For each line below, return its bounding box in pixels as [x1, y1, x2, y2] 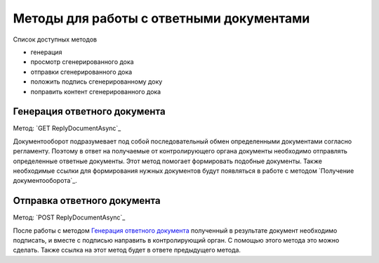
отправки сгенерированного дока [30, 68, 133, 76]
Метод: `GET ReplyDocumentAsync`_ [13, 124, 121, 133]
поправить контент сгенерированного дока [30, 87, 161, 96]
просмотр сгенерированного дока [30, 58, 134, 66]
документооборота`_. [13, 177, 77, 185]
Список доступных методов [13, 35, 98, 44]
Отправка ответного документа [13, 195, 161, 207]
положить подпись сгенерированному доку [30, 77, 163, 86]
